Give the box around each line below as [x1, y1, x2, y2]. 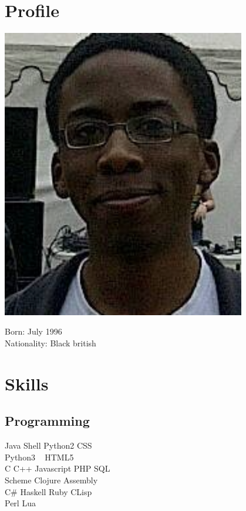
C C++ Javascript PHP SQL [5, 462, 110, 475]
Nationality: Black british [5, 337, 96, 349]
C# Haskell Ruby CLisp [5, 485, 92, 497]
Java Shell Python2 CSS [5, 439, 92, 452]
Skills [5, 371, 49, 395]
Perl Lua [5, 497, 36, 509]
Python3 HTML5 [5, 450, 74, 463]
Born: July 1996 [5, 325, 62, 338]
